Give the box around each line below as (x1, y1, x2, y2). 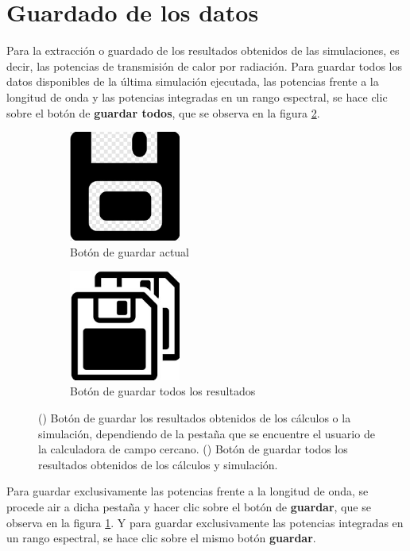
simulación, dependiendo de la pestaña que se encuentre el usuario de (38, 425, 375, 441)
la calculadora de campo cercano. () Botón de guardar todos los (38, 441, 348, 457)
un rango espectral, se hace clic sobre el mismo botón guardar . (6, 530, 316, 546)
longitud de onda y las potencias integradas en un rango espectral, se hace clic (6, 88, 388, 105)
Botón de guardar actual (70, 243, 190, 260)
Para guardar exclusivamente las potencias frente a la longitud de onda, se (6, 483, 369, 499)
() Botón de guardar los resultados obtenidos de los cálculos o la (38, 410, 351, 426)
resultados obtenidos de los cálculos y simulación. (38, 456, 278, 472)
